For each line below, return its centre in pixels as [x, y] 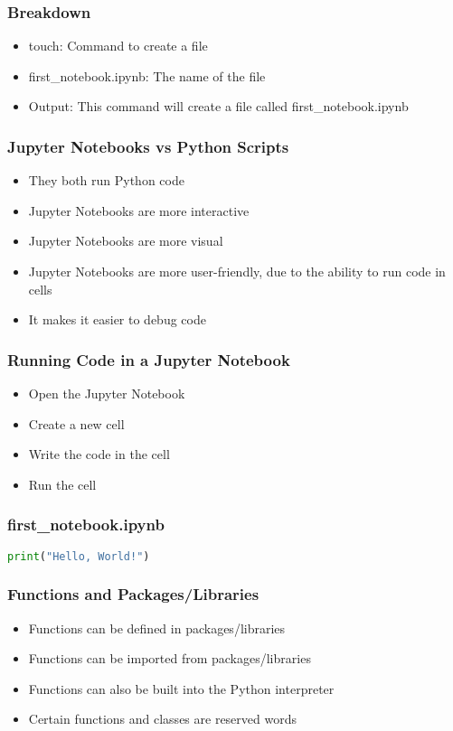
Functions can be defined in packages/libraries [157, 628]
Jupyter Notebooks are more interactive [139, 210]
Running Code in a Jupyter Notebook [149, 359]
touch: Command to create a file [118, 46]
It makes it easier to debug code [117, 319]
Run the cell [62, 484]
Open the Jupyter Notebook [107, 393]
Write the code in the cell [99, 454]
